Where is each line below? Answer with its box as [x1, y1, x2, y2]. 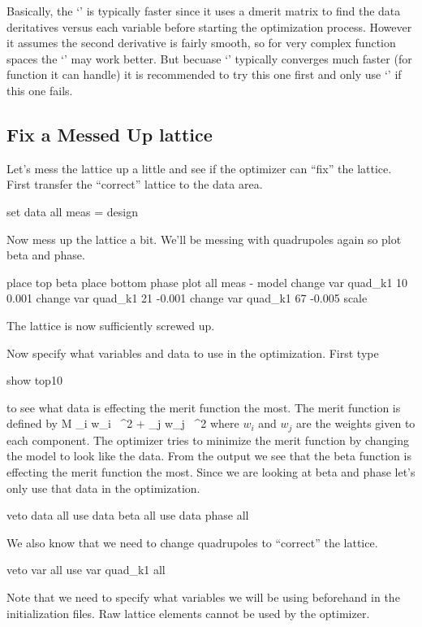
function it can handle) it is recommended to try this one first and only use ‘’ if [6, 66, 402, 83]
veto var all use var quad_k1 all [6, 561, 166, 578]
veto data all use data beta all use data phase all [6, 507, 249, 524]
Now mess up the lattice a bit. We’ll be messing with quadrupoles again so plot [6, 230, 402, 247]
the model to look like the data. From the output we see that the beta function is [6, 447, 411, 464]
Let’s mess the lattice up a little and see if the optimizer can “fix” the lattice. [6, 159, 392, 176]
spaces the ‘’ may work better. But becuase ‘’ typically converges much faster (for [6, 50, 412, 67]
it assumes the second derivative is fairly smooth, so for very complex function [6, 34, 396, 51]
